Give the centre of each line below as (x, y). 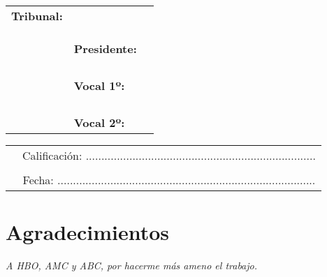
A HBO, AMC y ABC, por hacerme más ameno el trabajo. (132, 265)
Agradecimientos (88, 232)
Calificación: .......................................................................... (169, 155)
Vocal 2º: (99, 122)
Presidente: (105, 48)
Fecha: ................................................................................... (169, 180)
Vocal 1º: (99, 85)
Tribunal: (37, 16)
